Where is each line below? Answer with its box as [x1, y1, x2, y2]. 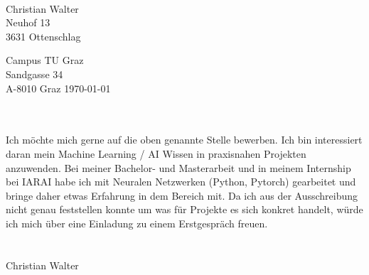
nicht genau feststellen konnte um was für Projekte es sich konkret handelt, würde [6, 202, 363, 217]
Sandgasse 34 [6, 66, 63, 81]
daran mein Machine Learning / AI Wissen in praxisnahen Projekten [6, 146, 306, 161]
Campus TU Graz [6, 53, 84, 68]
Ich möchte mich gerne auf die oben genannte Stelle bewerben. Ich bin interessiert [6, 132, 363, 147]
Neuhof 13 [6, 15, 50, 30]
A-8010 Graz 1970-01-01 [6, 80, 111, 95]
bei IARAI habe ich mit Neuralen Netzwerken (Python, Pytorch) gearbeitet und [6, 174, 356, 189]
